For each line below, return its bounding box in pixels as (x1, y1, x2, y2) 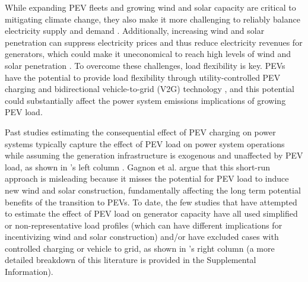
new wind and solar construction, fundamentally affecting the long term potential (5, 183, 301, 196)
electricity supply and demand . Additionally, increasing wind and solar (5, 24, 265, 37)
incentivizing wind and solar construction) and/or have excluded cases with (5, 230, 279, 243)
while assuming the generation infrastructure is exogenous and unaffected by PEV (5, 149, 303, 161)
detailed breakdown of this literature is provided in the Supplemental (5, 254, 256, 266)
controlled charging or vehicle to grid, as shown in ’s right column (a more (5, 242, 275, 254)
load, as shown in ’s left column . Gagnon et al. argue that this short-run (5, 160, 271, 173)
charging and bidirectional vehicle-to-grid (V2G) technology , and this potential (5, 83, 295, 95)
